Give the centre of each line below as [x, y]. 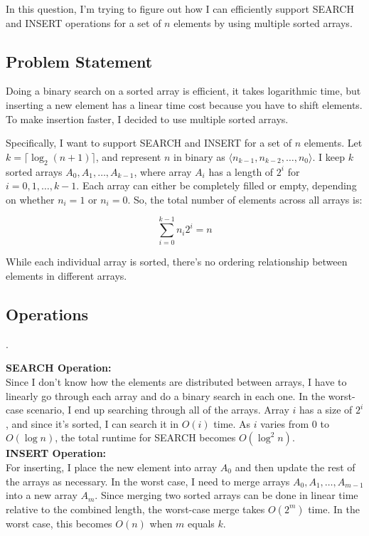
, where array [163, 171]
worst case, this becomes [59, 523]
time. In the [334, 509]
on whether [30, 199]
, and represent [128, 156]
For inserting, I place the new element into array [112, 467]
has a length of [241, 171]
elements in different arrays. [66, 276]
